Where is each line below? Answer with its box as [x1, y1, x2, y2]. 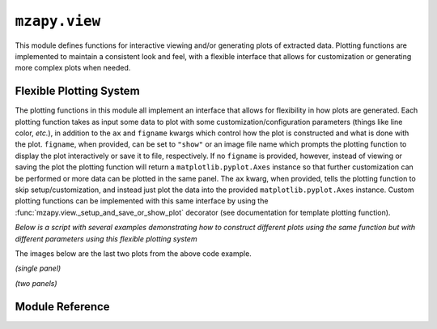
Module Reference [15, 300, 110, 314]
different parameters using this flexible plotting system [15, 233, 197, 243]
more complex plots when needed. [15, 63, 131, 73]
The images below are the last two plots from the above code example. [15, 248, 252, 258]
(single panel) [15, 263, 62, 273]
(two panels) [15, 278, 57, 288]
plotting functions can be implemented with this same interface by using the [15, 196, 269, 206]
